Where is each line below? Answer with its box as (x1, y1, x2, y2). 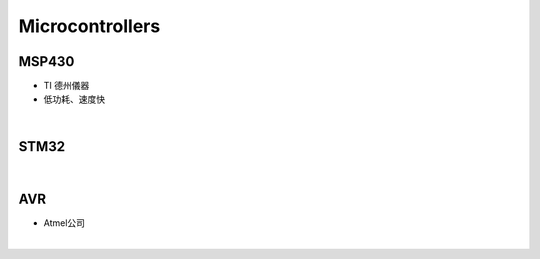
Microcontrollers (18, 15, 161, 37)
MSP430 (18, 53, 75, 70)
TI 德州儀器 (43, 80, 90, 92)
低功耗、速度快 (43, 93, 105, 105)
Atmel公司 (43, 216, 85, 229)
